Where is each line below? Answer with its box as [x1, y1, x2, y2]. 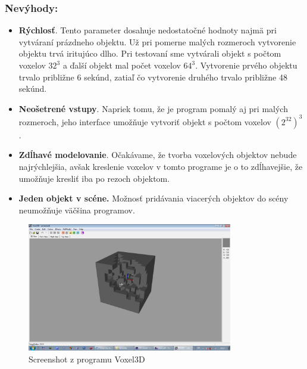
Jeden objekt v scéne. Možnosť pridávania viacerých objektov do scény [18, 192, 289, 204]
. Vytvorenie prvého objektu [195, 59, 297, 71]
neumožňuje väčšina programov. [18, 203, 135, 216]
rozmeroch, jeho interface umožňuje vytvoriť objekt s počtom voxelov [18, 115, 271, 128]
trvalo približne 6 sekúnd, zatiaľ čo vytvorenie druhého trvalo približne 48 [18, 70, 287, 83]
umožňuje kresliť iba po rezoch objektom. [18, 172, 170, 184]
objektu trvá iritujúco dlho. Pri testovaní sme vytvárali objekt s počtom [18, 47, 281, 60]
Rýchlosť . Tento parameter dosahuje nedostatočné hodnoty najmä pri [18, 24, 277, 36]
